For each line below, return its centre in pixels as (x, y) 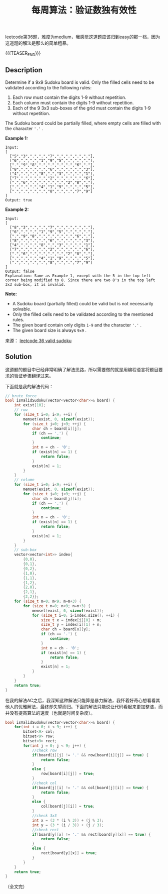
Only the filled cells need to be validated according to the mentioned (83, 314)
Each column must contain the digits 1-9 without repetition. (73, 102)
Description (24, 70)
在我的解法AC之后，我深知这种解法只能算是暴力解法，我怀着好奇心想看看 (80, 700)
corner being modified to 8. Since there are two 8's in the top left (80, 280)
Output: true (19, 200)
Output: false (20, 271)
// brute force (21, 396)
